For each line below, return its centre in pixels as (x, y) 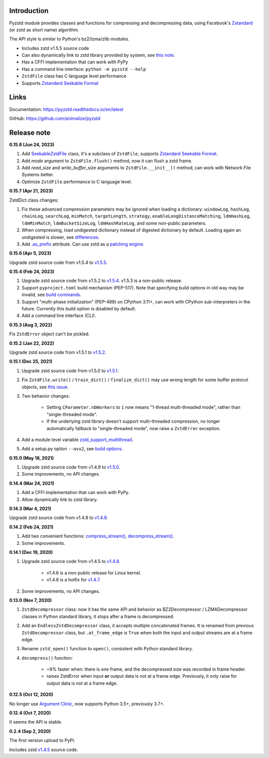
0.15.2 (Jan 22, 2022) (32, 343)
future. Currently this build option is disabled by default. (79, 309)
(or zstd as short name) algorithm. (44, 29)
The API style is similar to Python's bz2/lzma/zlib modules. (69, 39)
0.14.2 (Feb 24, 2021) (31, 527)
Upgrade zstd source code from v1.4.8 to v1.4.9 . (59, 518)
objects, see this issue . (45, 387)
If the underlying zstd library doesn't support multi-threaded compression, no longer (133, 421)
